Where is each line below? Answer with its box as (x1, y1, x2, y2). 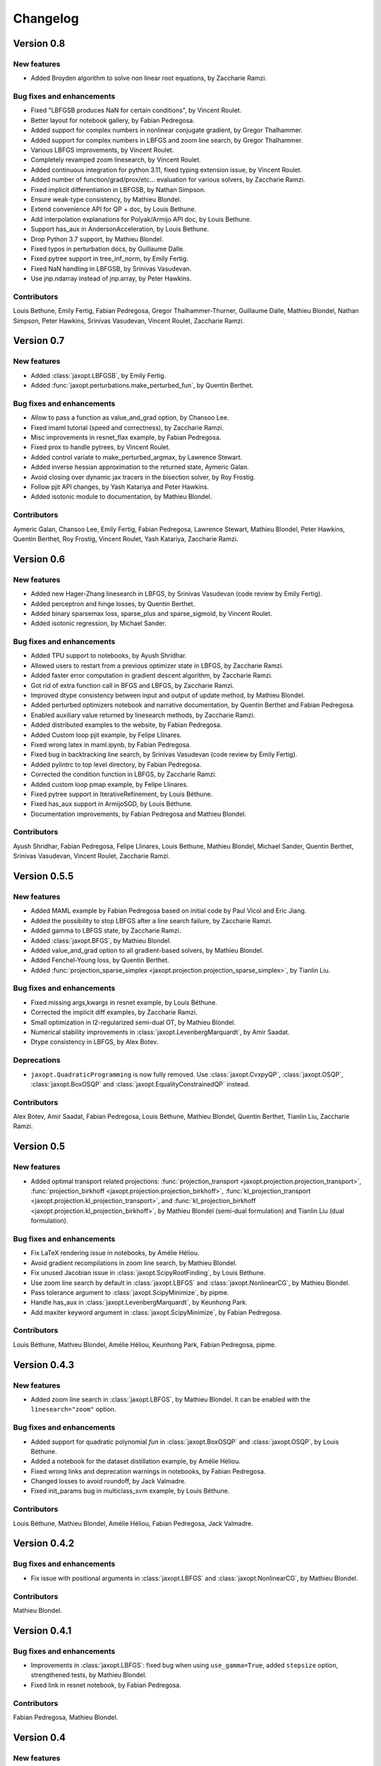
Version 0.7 (13, 335, 65, 347)
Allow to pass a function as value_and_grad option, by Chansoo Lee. (30, 413, 229, 422)
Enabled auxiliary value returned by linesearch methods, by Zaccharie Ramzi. (30, 711, 255, 719)
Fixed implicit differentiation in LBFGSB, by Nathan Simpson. (30, 185, 206, 194)
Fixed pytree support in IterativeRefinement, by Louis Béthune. (30, 790, 213, 798)
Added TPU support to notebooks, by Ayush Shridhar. (30, 651, 187, 660)
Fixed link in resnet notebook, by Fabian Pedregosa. (30, 1681, 181, 1689)
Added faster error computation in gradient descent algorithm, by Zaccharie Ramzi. (30, 671, 273, 680)
